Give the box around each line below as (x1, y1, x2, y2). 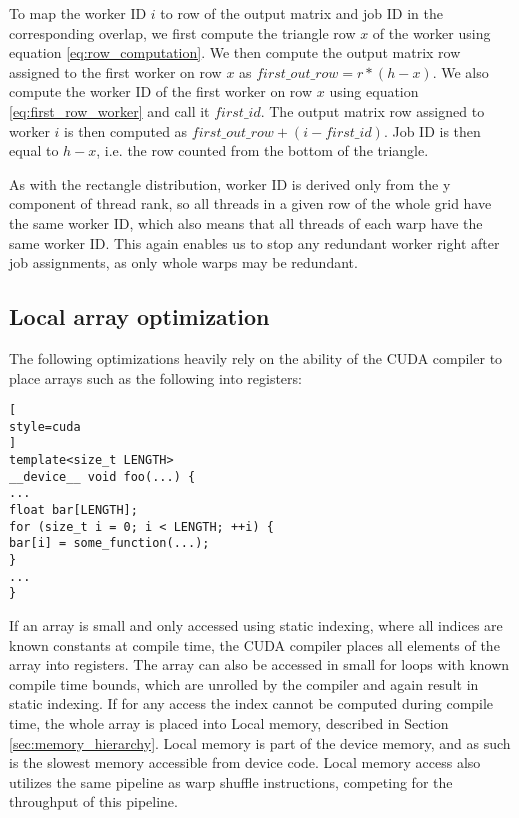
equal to (9, 140, 59, 161)
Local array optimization (9, 301, 270, 332)
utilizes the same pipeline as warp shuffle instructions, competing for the (9, 771, 453, 792)
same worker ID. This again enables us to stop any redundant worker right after (9, 232, 500, 253)
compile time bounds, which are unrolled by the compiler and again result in (9, 673, 479, 694)
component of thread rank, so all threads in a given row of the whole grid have (9, 193, 492, 214)
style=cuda (9, 419, 81, 434)
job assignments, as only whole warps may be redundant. (9, 252, 358, 273)
